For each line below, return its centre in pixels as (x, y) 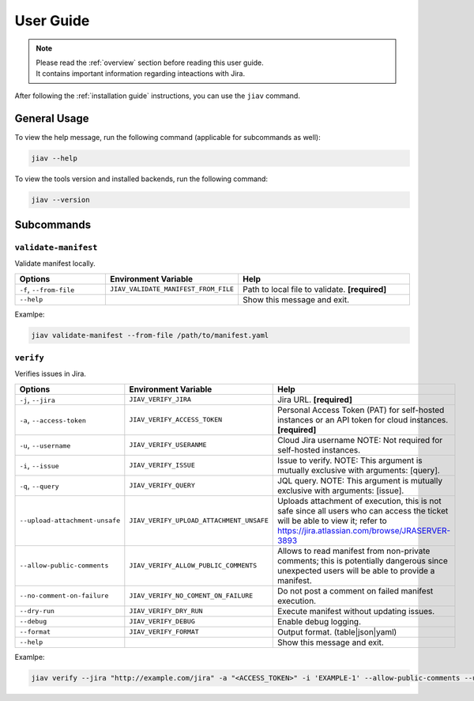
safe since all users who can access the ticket (363, 510)
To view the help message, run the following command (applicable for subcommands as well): (167, 137)
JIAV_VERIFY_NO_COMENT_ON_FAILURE (191, 596)
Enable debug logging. (319, 621)
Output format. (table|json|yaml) (337, 631)
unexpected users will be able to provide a (356, 570)
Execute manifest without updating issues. (356, 611)
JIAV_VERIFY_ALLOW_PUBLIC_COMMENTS (193, 566)
